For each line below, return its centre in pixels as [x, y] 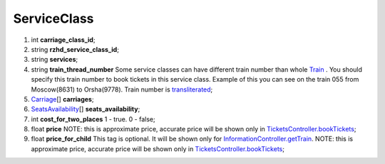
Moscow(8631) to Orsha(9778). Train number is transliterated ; [122, 89]
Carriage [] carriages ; [62, 99]
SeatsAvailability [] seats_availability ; [86, 109]
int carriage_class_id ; [63, 40]
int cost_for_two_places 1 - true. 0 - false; [93, 119]
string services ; [55, 60]
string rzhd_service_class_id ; [75, 49]
